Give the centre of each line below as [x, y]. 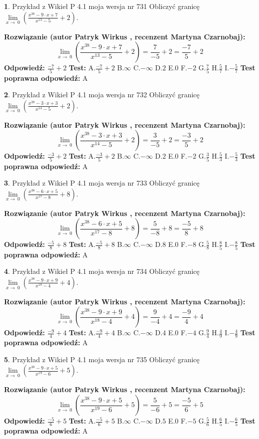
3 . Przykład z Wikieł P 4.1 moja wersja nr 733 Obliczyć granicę [102, 183]
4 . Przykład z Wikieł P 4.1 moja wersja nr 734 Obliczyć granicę [102, 271]
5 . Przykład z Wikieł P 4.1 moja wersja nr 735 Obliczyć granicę [102, 359]
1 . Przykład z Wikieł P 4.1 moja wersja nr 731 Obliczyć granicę [102, 6]
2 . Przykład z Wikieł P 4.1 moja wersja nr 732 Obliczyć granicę [102, 95]
